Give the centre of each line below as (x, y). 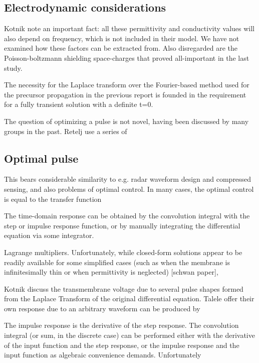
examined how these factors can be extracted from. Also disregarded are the (121, 48)
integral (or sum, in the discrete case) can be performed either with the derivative (129, 335)
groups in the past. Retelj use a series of (66, 131)
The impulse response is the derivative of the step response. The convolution (121, 325)
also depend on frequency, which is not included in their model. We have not (122, 38)
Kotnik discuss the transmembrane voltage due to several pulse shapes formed (124, 288)
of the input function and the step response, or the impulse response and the (122, 345)
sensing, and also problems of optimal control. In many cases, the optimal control (129, 189)
